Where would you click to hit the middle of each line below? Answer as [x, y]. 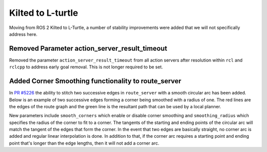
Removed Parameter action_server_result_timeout [88, 48]
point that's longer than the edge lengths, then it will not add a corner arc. [84, 143]
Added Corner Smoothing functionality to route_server [95, 81]
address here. [23, 34]
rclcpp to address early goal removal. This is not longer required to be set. [86, 67]
